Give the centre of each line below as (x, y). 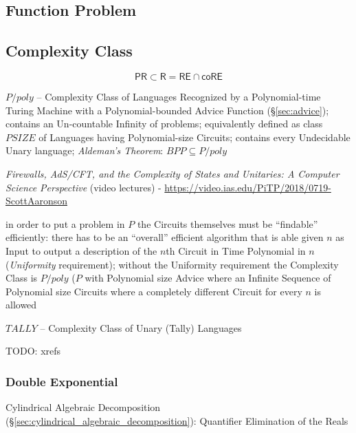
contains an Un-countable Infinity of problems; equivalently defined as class (164, 124)
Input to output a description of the (81, 250)
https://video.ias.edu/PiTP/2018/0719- (248, 187)
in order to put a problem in (65, 223)
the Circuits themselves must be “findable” (227, 223)
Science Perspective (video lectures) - (84, 187)
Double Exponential (62, 381)
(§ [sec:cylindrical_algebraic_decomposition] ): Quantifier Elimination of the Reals (177, 420)
